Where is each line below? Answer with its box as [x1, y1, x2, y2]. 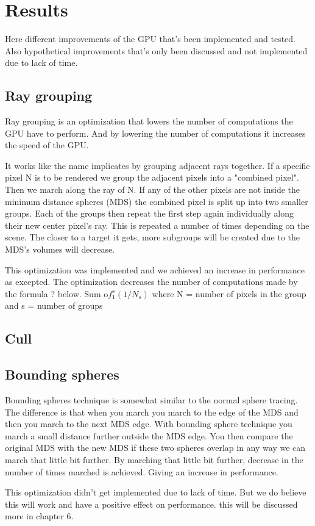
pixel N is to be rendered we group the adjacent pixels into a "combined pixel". [5, 171, 299, 184]
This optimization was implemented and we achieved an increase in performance [5, 263, 305, 276]
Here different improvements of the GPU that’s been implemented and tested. [5, 32, 296, 45]
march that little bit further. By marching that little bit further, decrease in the [5, 453, 303, 466]
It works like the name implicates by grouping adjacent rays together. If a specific [5, 159, 310, 171]
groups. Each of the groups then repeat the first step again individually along [5, 207, 294, 220]
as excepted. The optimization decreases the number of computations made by [5, 275, 298, 288]
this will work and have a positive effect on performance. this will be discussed [5, 497, 298, 510]
